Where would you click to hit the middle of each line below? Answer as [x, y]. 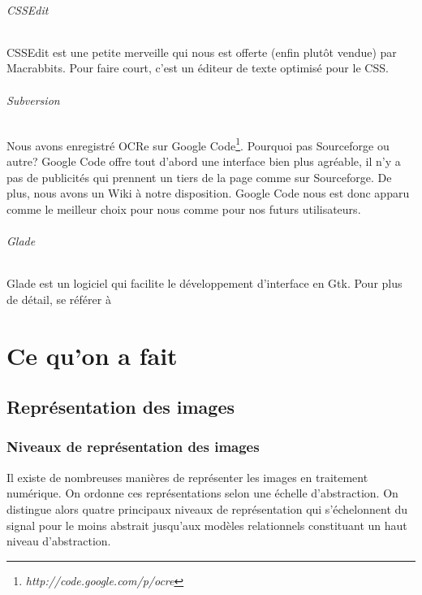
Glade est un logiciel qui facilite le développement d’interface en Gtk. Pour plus [205, 283]
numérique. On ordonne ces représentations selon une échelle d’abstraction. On [202, 493]
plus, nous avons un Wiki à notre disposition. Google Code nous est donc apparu [208, 193]
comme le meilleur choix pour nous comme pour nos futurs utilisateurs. [184, 208]
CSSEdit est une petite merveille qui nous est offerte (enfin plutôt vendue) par [202, 52]
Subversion [33, 100]
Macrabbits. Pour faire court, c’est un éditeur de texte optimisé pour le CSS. [198, 68]
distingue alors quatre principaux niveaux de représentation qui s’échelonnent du [207, 508]
